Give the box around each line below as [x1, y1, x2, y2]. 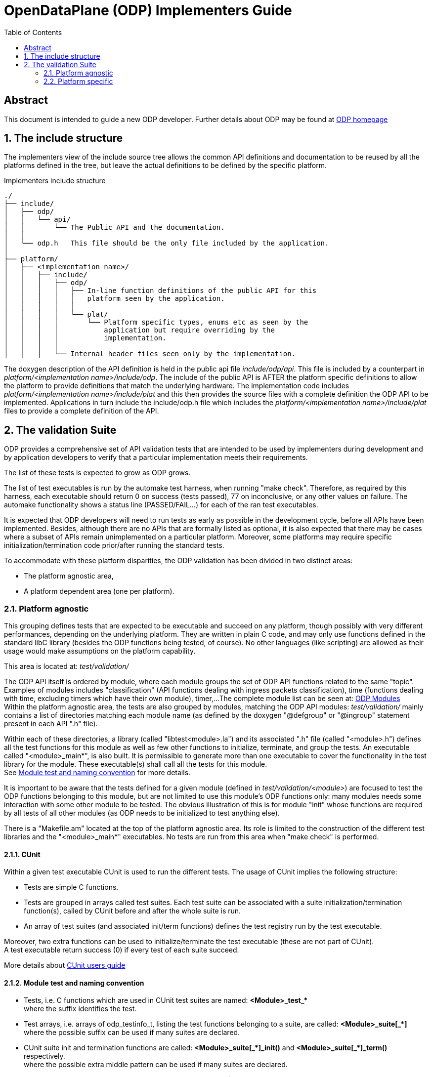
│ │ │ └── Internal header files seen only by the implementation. [4, 350, 296, 358]
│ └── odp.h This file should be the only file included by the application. [4, 239, 329, 248]
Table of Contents [4, 28, 62, 37]
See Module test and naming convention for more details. [4, 768, 191, 777]
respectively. [24, 1052, 65, 1061]
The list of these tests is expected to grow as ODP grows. [4, 468, 191, 477]
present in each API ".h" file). [4, 719, 98, 728]
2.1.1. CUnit [4, 850, 41, 859]
